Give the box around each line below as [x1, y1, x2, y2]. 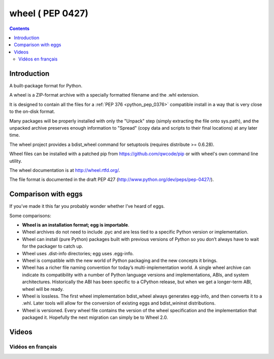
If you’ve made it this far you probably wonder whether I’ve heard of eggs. [9, 203, 165, 210]
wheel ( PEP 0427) [9, 8, 89, 19]
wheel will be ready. [22, 286, 64, 292]
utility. [9, 158, 22, 164]
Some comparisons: [9, 213, 52, 219]
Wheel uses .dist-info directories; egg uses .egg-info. [22, 250, 134, 256]
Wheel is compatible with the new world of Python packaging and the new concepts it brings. [22, 257, 218, 263]
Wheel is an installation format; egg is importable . [22, 222, 129, 228]
